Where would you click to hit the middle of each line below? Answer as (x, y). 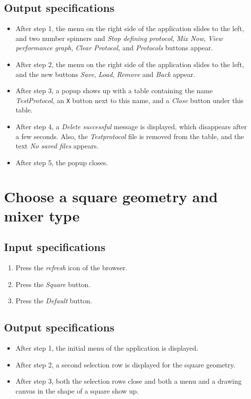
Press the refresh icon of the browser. (71, 268)
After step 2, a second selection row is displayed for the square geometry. (125, 364)
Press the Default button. (54, 301)
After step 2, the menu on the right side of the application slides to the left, (130, 64)
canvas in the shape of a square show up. (77, 390)
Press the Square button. (53, 284)
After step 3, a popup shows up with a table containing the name (114, 91)
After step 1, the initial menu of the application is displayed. (107, 348)
